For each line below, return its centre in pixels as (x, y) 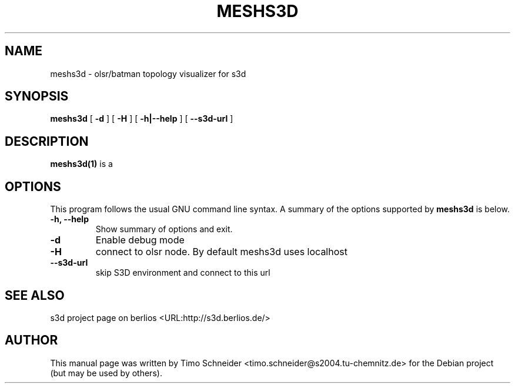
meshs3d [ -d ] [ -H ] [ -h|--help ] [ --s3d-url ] (142, 119)
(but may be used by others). (106, 373)
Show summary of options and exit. (164, 229)
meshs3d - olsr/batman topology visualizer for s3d (148, 73)
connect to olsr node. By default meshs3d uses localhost (221, 252)
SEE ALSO (35, 295)
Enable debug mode (140, 240)
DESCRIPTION (47, 141)
